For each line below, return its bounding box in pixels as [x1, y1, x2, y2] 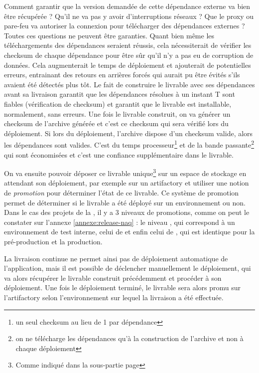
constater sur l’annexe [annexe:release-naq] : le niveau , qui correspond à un [4, 216, 235, 227]
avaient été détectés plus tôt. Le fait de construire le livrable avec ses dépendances [4, 79, 255, 89]
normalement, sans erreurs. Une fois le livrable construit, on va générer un [4, 108, 231, 119]
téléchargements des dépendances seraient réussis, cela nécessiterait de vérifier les [4, 40, 252, 50]
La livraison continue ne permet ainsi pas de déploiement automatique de [4, 253, 228, 263]
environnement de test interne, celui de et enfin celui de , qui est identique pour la [4, 226, 255, 237]
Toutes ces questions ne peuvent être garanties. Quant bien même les [4, 30, 215, 40]
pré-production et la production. [4, 236, 103, 246]
